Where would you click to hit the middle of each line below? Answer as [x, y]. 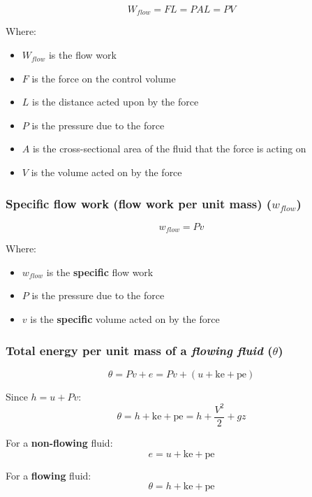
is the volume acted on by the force [106, 172]
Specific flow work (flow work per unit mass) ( [139, 203]
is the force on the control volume [104, 78]
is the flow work [82, 55]
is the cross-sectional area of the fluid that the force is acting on [169, 149]
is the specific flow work [100, 272]
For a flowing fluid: [49, 475]
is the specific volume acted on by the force [125, 319]
